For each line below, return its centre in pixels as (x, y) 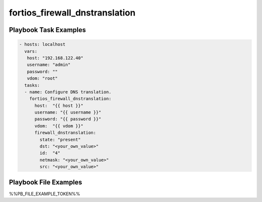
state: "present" (60, 139)
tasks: (32, 85)
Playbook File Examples (46, 182)
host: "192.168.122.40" (55, 58)
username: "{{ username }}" (68, 112)
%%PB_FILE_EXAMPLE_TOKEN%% (44, 194)
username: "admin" (49, 65)
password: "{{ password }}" (68, 119)
